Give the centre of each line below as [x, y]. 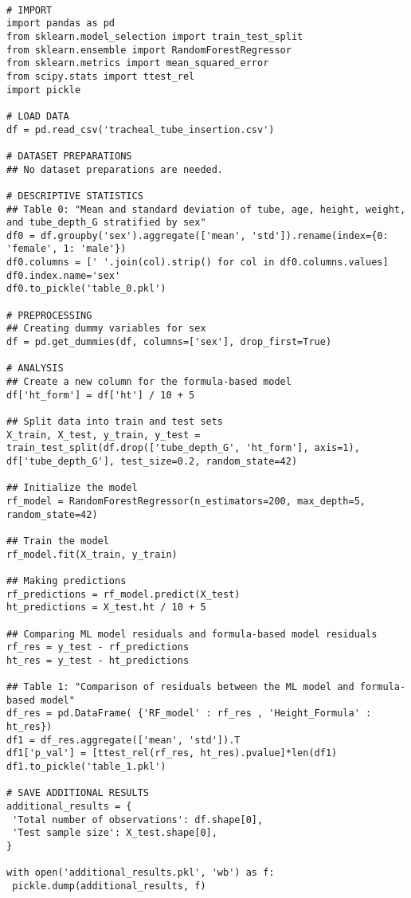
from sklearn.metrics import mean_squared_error [138, 63]
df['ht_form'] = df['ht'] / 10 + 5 [101, 395]
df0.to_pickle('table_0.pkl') [86, 289]
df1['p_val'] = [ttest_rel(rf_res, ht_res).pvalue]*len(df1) [172, 753]
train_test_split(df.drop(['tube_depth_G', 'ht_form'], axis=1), [183, 448]
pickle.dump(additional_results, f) [109, 886]
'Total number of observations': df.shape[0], [138, 820]
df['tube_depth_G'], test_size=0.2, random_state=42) [152, 461]
